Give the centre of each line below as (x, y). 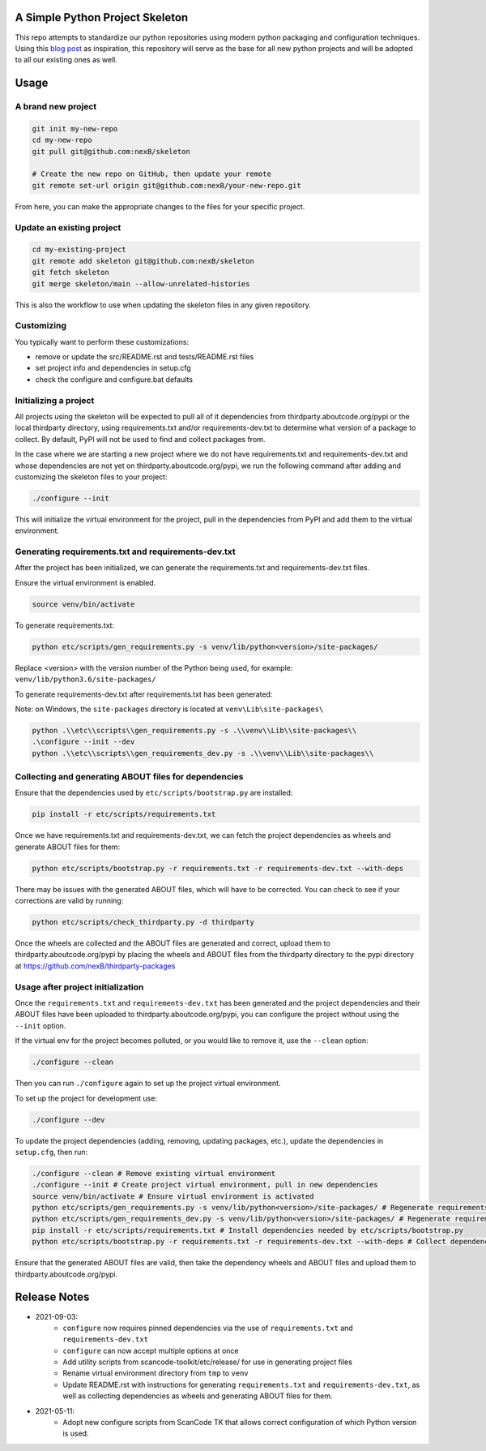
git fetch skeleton (70, 273)
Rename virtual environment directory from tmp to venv (156, 1373)
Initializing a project (55, 400)
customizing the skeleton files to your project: (91, 477)
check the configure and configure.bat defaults (114, 379)
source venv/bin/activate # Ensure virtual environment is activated (173, 1196)
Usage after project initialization (79, 987)
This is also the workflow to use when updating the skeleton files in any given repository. (163, 305)
